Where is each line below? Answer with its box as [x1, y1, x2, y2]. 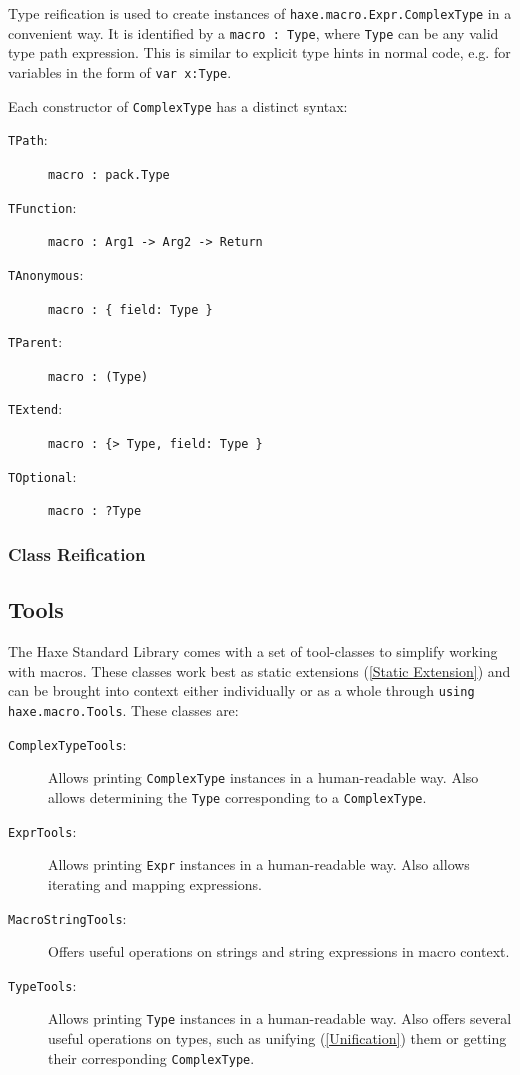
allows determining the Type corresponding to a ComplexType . [48, 786, 427, 807]
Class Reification [8, 542, 146, 567]
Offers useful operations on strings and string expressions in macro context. [48, 941, 510, 962]
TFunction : [8, 196, 77, 217]
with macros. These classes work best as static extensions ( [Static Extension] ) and [8, 660, 511, 681]
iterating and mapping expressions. [48, 873, 262, 894]
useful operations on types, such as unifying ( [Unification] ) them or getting [48, 1028, 507, 1049]
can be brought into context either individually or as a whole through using [8, 680, 475, 701]
